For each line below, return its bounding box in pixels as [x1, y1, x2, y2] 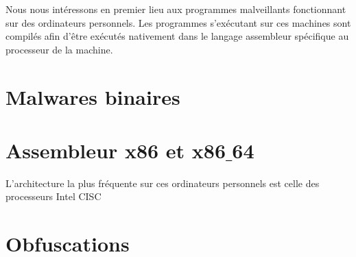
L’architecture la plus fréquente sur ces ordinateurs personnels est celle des [5, 175, 320, 190]
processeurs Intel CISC [5, 189, 102, 204]
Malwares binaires [5, 82, 180, 110]
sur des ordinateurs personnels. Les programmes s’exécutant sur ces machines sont [5, 15, 351, 29]
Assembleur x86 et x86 [5, 136, 226, 164]
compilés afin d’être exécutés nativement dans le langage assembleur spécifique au [5, 29, 349, 43]
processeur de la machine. [5, 42, 113, 56]
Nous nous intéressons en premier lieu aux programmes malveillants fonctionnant [5, 2, 346, 16]
